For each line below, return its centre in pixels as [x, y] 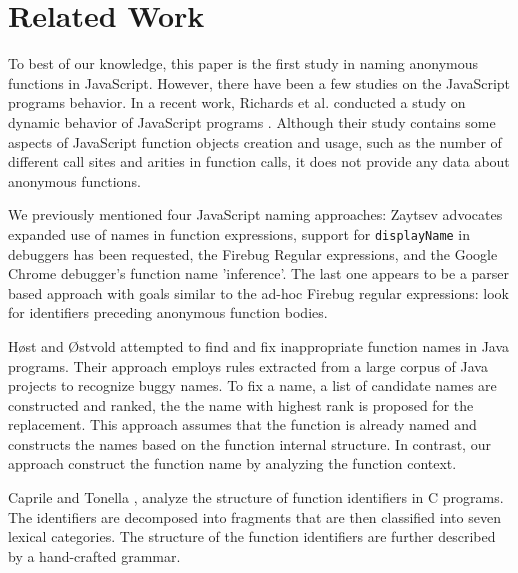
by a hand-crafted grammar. [94, 555]
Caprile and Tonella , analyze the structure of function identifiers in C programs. [256, 497]
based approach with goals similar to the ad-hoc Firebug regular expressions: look [259, 292]
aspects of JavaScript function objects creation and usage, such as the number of [255, 141]
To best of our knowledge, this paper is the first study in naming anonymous [243, 63]
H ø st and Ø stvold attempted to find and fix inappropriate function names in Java [259, 345]
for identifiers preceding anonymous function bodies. [168, 312]
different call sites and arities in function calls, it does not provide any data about [259, 161]
